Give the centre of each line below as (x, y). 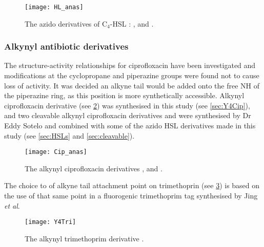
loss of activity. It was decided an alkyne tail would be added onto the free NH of (132, 85)
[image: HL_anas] (54, 7)
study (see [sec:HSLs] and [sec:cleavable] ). (69, 135)
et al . (12, 205)
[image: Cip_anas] (56, 152)
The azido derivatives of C (66, 23)
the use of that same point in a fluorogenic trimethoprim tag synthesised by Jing (131, 196)
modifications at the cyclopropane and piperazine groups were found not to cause (132, 75)
